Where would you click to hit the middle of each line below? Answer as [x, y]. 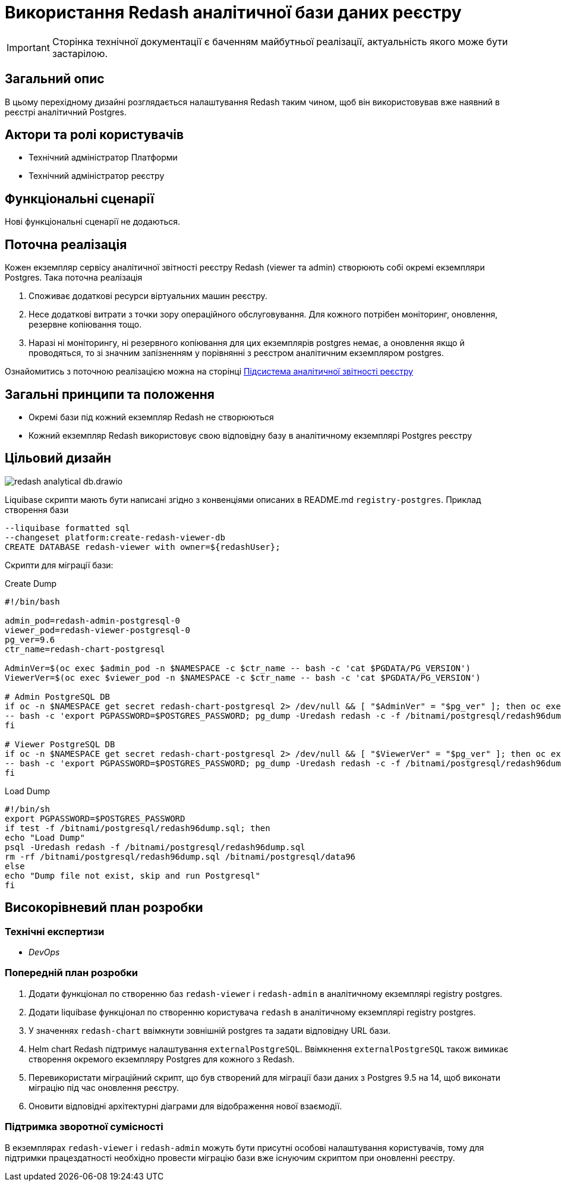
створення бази [37, 509]
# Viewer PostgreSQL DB [60, 744]
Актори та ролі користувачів [94, 135]
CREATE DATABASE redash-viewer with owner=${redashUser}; [143, 547]
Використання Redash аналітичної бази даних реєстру [233, 12]
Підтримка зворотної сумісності [84, 1127]
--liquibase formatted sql [67, 528]
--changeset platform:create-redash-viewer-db [115, 537]
